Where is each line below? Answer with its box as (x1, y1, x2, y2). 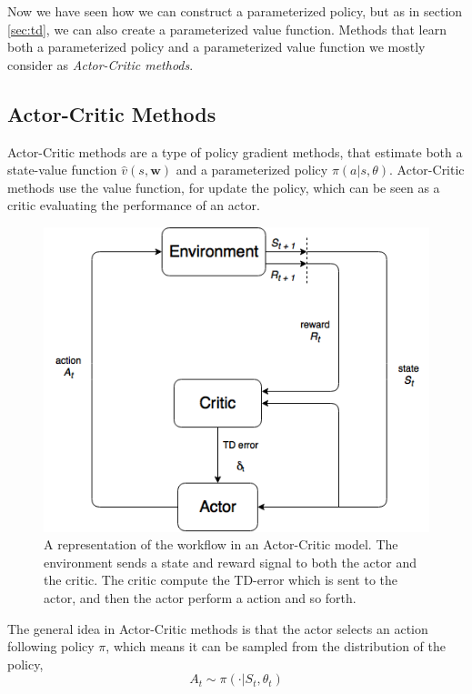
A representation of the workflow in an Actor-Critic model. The (44, 535, 398, 554)
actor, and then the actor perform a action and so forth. (44, 588, 357, 607)
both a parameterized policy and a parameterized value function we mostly (7, 37, 426, 56)
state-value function (7, 160, 117, 179)
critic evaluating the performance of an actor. (7, 196, 260, 215)
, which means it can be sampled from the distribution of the (105, 637, 446, 656)
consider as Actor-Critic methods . (7, 55, 194, 74)
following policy (7, 637, 95, 656)
